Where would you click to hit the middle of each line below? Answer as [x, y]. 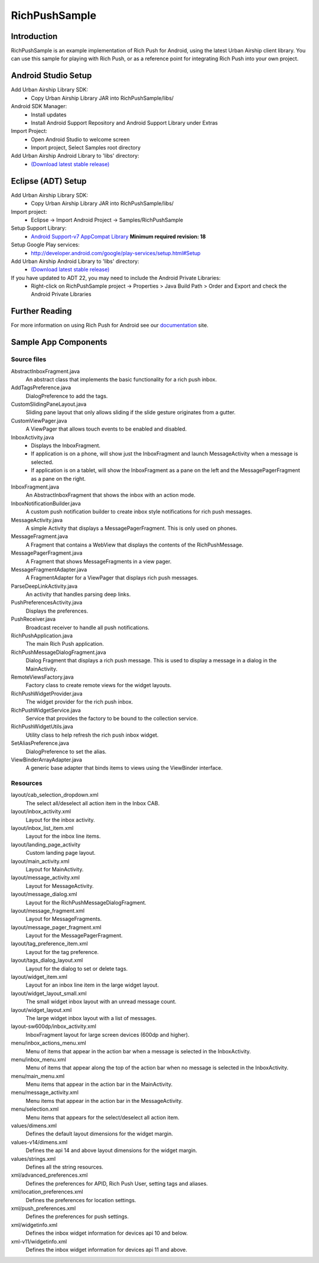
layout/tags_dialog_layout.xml [47, 961]
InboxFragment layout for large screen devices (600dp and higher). [108, 1034]
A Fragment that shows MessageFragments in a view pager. [99, 561]
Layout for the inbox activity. [60, 820]
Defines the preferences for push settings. [77, 1216]
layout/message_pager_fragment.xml [56, 927]
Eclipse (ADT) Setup [49, 181]
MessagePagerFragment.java [47, 553]
